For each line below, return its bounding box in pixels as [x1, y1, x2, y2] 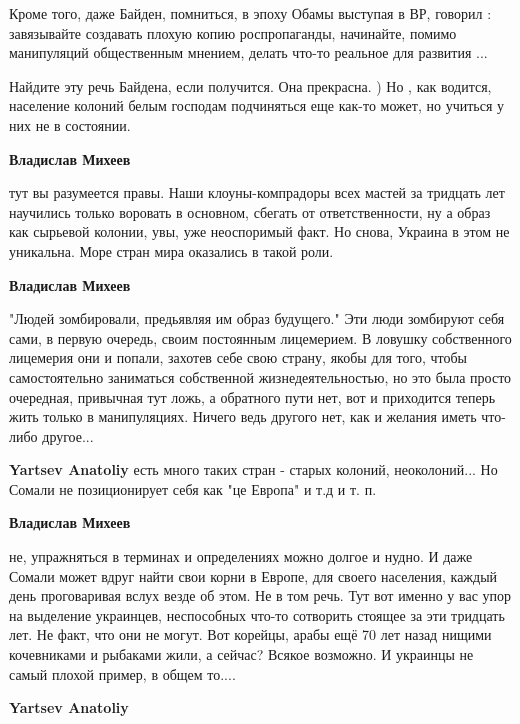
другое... [42, 425, 94, 446]
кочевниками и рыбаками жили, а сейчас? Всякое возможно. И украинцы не [9, 644, 474, 665]
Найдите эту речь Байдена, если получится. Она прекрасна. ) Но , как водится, [9, 75, 492, 96]
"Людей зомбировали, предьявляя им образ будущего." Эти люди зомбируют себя [9, 308, 505, 329]
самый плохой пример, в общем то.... [9, 663, 236, 684]
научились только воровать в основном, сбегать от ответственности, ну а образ [9, 201, 491, 222]
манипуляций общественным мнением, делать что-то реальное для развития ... [9, 42, 488, 63]
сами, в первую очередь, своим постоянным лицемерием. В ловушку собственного [9, 327, 512, 348]
